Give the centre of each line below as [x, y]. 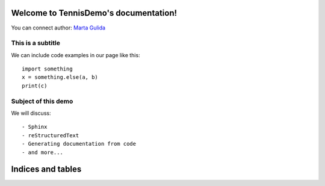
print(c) [35, 85]
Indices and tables [46, 169]
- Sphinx [35, 127]
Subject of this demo [42, 101]
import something [47, 69]
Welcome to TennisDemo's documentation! [94, 13]
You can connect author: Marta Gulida [58, 28]
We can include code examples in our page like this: [76, 55]
